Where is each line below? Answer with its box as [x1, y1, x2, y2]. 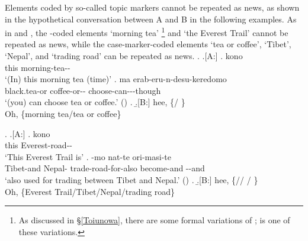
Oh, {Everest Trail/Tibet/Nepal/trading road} [5, 185, 175, 197]
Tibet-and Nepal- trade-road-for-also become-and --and [5, 162, 205, 174]
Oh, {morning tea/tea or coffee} [5, 108, 121, 119]
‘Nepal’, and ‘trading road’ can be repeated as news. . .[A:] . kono [5, 50, 243, 62]
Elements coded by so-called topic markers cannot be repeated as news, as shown [5, 1, 300, 13]
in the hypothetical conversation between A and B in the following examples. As [5, 12, 297, 25]
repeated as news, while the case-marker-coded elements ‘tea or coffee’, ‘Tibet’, [5, 38, 291, 50]
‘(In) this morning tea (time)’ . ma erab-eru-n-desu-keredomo [5, 73, 227, 85]
